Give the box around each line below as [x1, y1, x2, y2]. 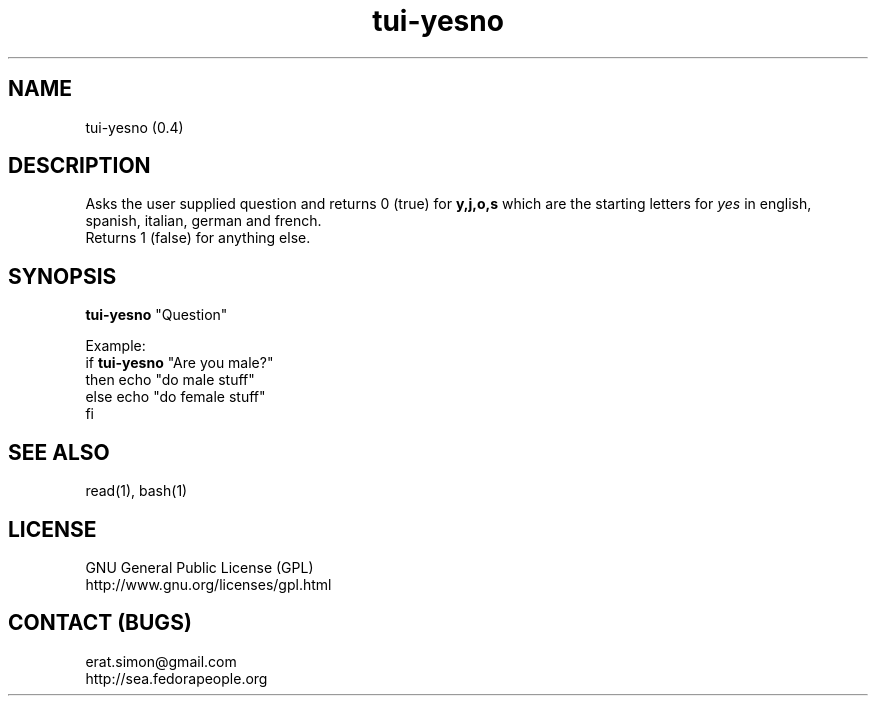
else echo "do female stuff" [85, 388, 266, 406]
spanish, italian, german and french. [85, 212, 322, 230]
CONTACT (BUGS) [8, 610, 192, 636]
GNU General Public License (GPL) [85, 558, 314, 576]
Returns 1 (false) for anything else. [85, 229, 311, 247]
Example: [85, 337, 146, 355]
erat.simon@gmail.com [85, 652, 237, 670]
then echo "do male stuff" [85, 371, 255, 389]
